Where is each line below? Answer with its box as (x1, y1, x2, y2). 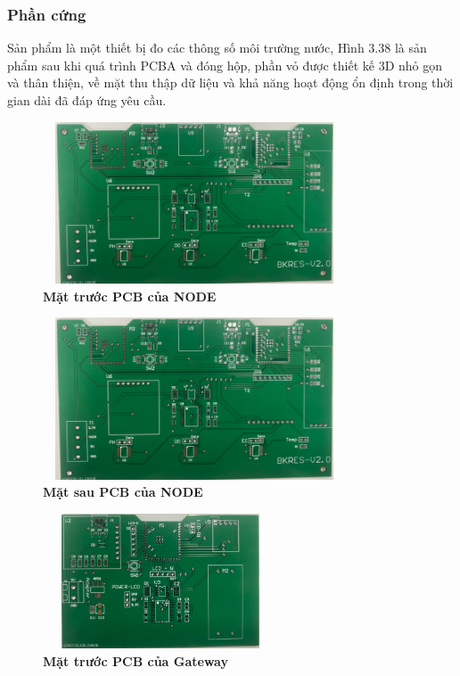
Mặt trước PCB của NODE (43, 286, 217, 305)
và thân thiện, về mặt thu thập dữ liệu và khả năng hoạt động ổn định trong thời (7, 73, 454, 92)
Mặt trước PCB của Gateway (43, 651, 228, 670)
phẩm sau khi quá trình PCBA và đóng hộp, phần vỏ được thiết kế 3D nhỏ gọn (7, 55, 443, 74)
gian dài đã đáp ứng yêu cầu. (7, 91, 167, 109)
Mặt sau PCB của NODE (43, 482, 203, 501)
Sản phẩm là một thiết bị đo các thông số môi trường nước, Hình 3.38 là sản (7, 38, 427, 57)
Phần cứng (7, 3, 86, 25)
